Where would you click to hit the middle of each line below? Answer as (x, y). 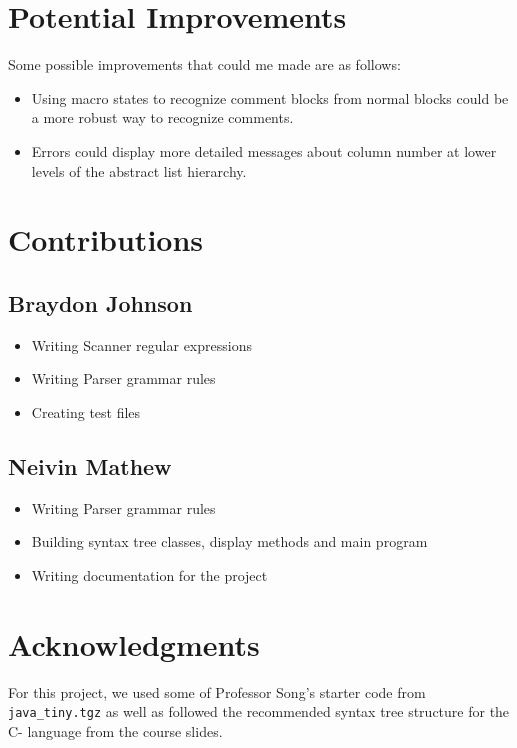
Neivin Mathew (90, 465)
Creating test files (86, 411)
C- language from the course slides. (115, 730)
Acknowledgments (134, 643)
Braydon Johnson (100, 302)
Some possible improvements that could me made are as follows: (204, 64)
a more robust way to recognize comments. (162, 117)
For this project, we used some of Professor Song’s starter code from (217, 691)
